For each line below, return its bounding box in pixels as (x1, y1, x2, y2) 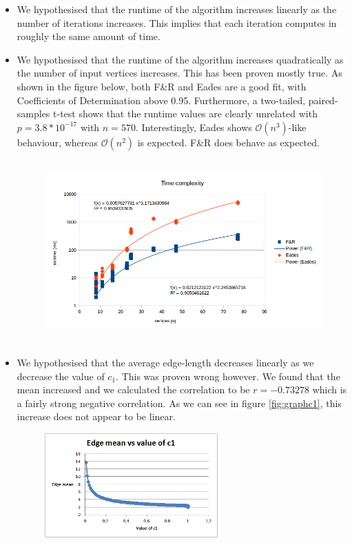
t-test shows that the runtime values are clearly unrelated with (53, 106, 318, 121)
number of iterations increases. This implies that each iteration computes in (17, 15, 337, 30)
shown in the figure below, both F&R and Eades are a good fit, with (17, 79, 307, 93)
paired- (308, 92, 338, 107)
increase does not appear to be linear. (17, 409, 176, 424)
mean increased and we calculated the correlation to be (17, 382, 250, 397)
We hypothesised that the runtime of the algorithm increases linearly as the (17, 2, 337, 16)
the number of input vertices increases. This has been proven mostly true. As (17, 66, 342, 80)
